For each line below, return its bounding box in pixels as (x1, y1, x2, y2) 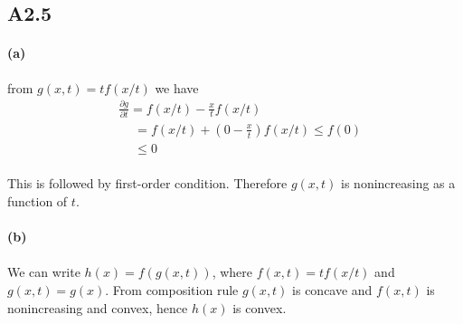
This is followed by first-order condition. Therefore (7, 174, 288, 193)
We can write (7, 262, 80, 281)
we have (155, 78, 199, 97)
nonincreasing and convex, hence (7, 298, 188, 317)
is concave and (292, 281, 373, 300)
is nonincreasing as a (341, 174, 456, 193)
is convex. (232, 298, 287, 317)
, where (212, 262, 252, 281)
